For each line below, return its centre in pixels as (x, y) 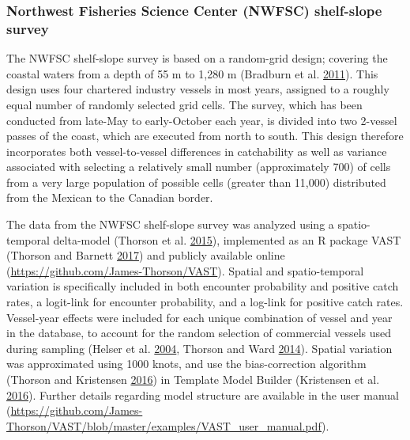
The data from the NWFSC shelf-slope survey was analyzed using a (170, 224)
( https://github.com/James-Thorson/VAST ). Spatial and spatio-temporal (185, 270)
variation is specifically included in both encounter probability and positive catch (203, 286)
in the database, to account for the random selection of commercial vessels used (199, 333)
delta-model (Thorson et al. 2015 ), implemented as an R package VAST (227, 239)
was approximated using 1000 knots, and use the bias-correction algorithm (186, 364)
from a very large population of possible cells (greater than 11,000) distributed (196, 182)
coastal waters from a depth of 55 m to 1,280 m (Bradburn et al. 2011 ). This (192, 73)
